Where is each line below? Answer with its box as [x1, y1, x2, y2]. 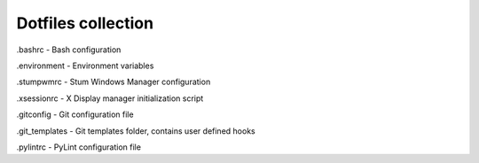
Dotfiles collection [16, 13, 154, 33]
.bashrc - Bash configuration [16, 44, 122, 55]
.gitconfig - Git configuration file [16, 109, 134, 120]
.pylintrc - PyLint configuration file [16, 142, 142, 152]
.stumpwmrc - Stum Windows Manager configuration [16, 76, 211, 88]
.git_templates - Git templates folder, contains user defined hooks [16, 125, 256, 136]
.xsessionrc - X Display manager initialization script [16, 93, 204, 104]
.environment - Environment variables [16, 60, 154, 71]
